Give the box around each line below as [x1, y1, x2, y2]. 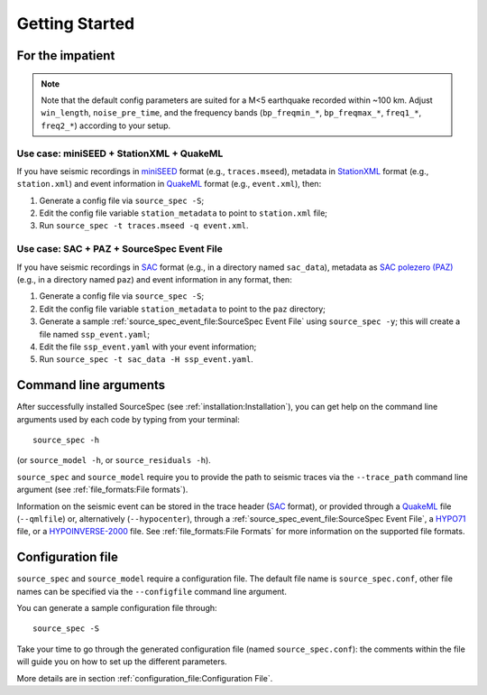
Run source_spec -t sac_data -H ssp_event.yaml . [39, 354, 254, 365]
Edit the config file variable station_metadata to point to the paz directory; [39, 303, 326, 314]
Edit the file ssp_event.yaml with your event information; [39, 341, 257, 352]
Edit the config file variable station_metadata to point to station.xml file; [39, 208, 328, 218]
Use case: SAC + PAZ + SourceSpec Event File [16, 243, 223, 255]
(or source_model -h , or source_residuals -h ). [16, 455, 211, 466]
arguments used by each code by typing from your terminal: [16, 413, 241, 424]
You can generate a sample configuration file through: [16, 603, 217, 614]
